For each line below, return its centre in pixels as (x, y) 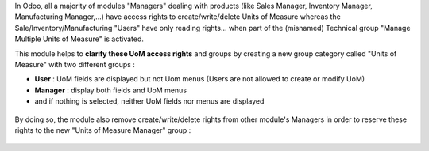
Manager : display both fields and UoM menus (110, 90)
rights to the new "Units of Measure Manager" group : (103, 130)
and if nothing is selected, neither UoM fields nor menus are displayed (149, 101)
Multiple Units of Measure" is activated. (79, 39)
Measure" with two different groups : (75, 64)
